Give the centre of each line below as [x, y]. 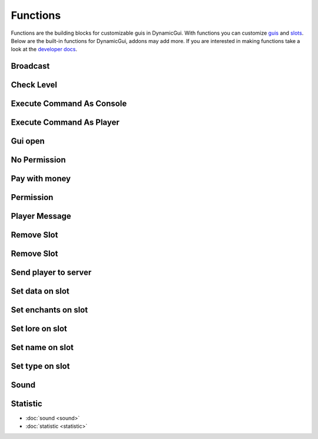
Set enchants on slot [49, 310]
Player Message [41, 216]
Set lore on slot [39, 329]
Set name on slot [42, 347]
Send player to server [51, 273]
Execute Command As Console [69, 104]
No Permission [38, 160]
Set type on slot [40, 366]
